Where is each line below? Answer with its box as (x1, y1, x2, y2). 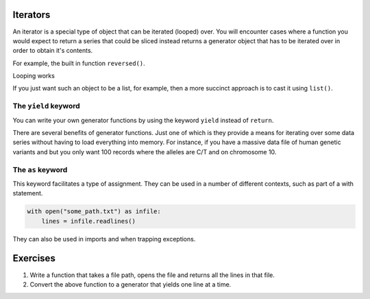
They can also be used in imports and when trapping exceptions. (12, 235, 196, 243)
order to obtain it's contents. (12, 47, 93, 55)
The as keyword (12, 165, 68, 174)
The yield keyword (12, 101, 80, 111)
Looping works (12, 72, 55, 80)
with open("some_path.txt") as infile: (27, 208, 161, 215)
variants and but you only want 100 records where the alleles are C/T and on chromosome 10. (12, 147, 277, 156)
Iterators (12, 9, 51, 21)
